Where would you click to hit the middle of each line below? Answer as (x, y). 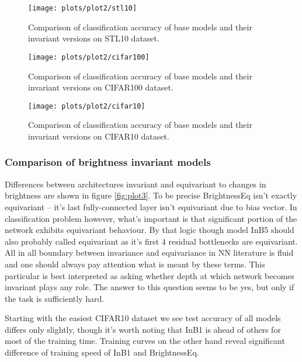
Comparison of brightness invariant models (108, 162)
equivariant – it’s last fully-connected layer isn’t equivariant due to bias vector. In (151, 206)
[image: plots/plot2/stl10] (83, 8)
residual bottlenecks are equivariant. (233, 241)
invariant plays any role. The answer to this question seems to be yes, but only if (150, 287)
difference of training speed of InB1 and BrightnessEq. (102, 352)
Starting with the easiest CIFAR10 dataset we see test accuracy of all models (143, 318)
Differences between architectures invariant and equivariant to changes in (136, 184)
